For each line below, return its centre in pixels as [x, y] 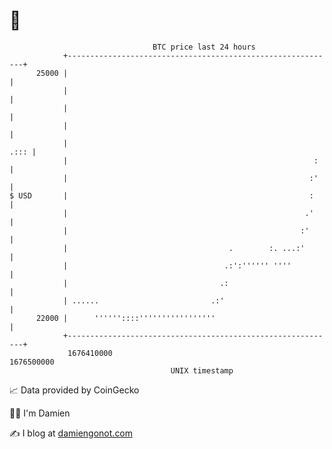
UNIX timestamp [202, 370]
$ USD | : [161, 195]
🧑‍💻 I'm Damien [40, 413]
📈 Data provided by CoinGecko [74, 390]
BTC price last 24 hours [204, 47]
